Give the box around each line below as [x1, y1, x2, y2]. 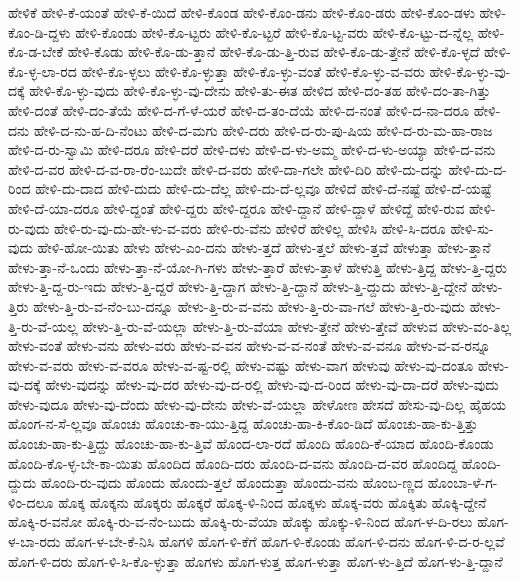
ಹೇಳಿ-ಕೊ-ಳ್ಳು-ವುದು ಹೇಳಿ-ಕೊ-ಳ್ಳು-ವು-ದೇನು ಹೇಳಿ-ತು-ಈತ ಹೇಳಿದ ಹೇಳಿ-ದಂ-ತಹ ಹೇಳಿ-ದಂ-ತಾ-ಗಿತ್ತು [29, 80, 491, 101]
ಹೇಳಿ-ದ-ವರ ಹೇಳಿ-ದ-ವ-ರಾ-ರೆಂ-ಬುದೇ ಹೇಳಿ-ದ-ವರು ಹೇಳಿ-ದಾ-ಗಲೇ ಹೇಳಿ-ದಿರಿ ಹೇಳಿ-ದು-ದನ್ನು [8, 158, 444, 179]
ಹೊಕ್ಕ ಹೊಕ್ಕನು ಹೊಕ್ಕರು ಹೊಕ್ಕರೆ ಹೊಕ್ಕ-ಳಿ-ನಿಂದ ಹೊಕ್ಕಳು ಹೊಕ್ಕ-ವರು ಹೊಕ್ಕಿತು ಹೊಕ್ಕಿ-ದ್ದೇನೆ [58, 491, 487, 512]
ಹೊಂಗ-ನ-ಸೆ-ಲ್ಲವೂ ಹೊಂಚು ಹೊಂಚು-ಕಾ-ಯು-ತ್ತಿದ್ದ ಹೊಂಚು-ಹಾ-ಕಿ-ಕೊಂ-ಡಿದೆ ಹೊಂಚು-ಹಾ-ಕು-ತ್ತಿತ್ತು [8, 413, 478, 434]
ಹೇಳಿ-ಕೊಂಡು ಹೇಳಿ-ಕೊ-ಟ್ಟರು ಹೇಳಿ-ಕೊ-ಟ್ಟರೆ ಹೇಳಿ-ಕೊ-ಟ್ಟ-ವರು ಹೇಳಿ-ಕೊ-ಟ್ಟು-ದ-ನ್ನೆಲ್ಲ [75, 21, 474, 42]
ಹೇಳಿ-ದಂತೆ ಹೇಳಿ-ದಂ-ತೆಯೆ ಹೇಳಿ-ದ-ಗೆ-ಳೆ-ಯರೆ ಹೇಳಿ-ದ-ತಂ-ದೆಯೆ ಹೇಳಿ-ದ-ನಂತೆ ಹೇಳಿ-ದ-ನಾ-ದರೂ [8, 99, 470, 120]
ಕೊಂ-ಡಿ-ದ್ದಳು [8, 21, 71, 42]
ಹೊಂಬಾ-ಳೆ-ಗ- [427, 472, 498, 493]
